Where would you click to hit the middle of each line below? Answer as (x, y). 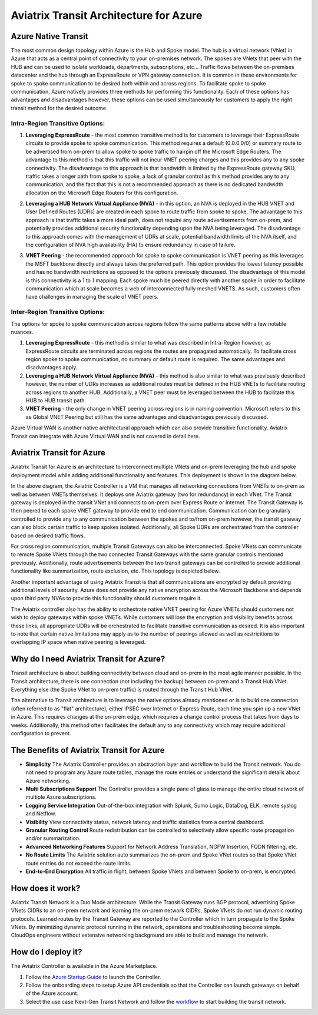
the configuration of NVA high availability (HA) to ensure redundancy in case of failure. (130, 245)
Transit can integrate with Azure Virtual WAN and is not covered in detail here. (105, 436)
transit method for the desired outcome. (59, 108)
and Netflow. (41, 814)
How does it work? (46, 888)
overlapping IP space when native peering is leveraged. (78, 642)
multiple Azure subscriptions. (61, 797)
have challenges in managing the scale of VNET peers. (92, 297)
